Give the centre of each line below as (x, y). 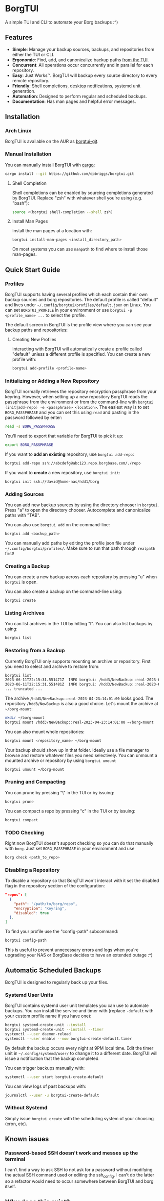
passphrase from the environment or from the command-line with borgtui (79, 402)
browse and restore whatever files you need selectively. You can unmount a (81, 755)
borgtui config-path (26, 941)
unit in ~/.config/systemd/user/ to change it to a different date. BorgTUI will (81, 1053)
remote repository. (31, 80)
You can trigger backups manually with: (45, 1068)
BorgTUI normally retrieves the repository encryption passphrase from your (81, 392)
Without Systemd (26, 1108)
